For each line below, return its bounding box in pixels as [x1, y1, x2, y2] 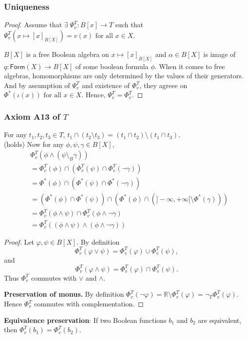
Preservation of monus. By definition [4, 289, 124, 299]
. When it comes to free [154, 61, 225, 71]
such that [115, 19, 143, 30]
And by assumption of [4, 80, 70, 90]
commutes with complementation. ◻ [34, 299, 144, 309]
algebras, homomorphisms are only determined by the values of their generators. [4, 71, 244, 81]
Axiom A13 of [4, 110, 60, 122]
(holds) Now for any [4, 139, 64, 149]
